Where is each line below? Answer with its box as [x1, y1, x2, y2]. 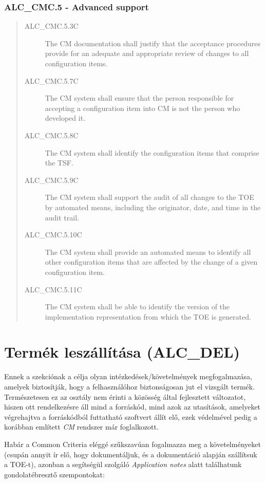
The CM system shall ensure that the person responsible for [45, 92, 234, 103]
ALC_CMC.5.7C [24, 75, 79, 86]
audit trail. [45, 212, 79, 222]
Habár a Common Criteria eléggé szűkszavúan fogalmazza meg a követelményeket [4, 438, 261, 449]
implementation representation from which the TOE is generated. [45, 311, 251, 322]
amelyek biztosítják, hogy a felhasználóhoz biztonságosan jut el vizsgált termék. [4, 381, 255, 392]
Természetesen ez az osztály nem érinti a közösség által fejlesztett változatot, [4, 391, 246, 402]
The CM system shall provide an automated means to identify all [45, 246, 251, 257]
